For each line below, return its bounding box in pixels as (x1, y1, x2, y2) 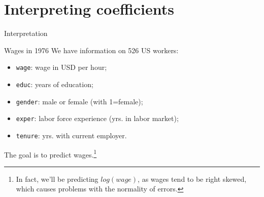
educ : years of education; (16, 78, 93, 89)
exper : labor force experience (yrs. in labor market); (16, 113, 179, 124)
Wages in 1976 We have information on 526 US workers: (4, 45, 179, 55)
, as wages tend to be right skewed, (138, 173, 247, 184)
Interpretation (4, 28, 48, 38)
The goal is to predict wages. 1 (4, 147, 97, 160)
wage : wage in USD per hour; (16, 62, 107, 72)
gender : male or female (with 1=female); (16, 96, 143, 106)
